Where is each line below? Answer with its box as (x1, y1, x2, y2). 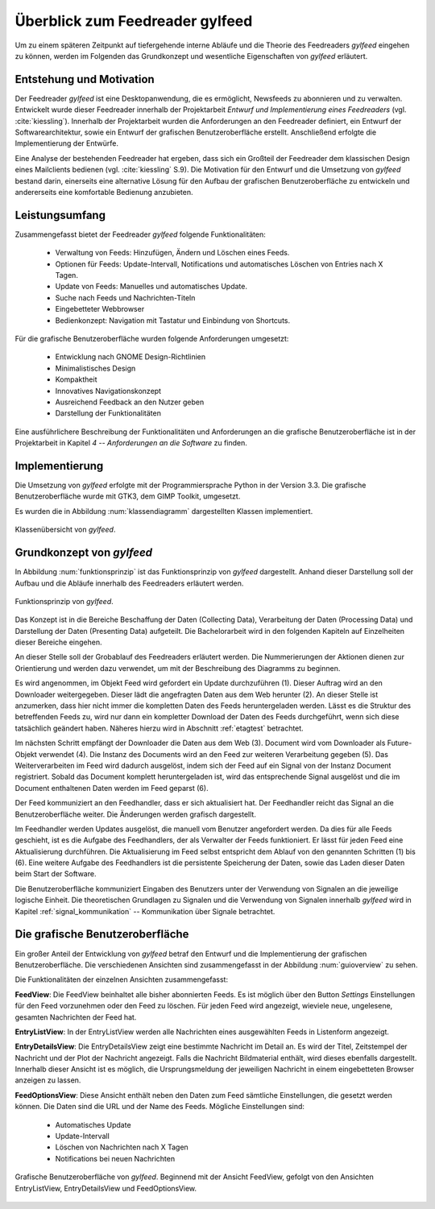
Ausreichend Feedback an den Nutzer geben (55, 397, 205, 407)
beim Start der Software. (14, 869, 97, 879)
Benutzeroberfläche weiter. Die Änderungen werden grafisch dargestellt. (14, 809, 257, 819)
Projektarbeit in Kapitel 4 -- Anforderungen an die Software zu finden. (14, 438, 247, 448)
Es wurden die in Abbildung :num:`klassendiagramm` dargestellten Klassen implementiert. (14, 506, 313, 515)
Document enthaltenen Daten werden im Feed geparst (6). (14, 783, 209, 793)
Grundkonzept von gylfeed (14, 546, 153, 560)
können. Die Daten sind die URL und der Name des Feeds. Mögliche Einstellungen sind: (14, 1102, 305, 1112)
